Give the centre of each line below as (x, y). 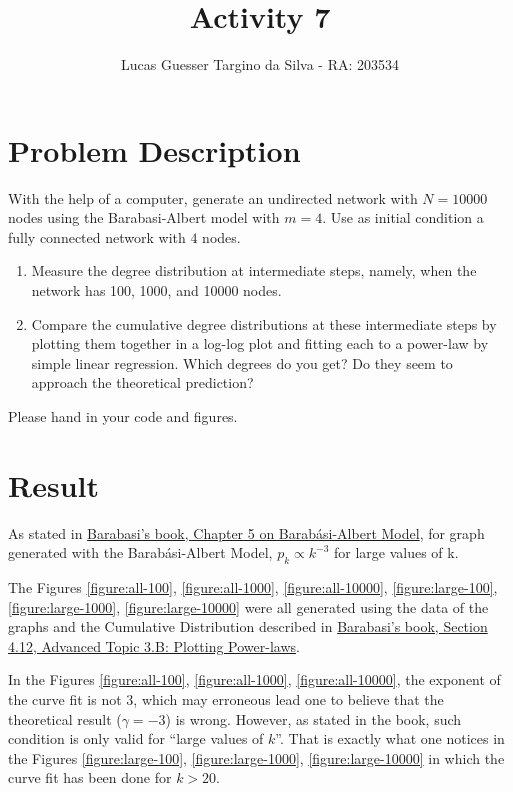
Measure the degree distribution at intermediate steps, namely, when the (254, 270)
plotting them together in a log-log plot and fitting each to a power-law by (260, 343)
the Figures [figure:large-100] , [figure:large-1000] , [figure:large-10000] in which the (256, 757)
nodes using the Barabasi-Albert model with (144, 217)
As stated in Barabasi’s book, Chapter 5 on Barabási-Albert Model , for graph (246, 532)
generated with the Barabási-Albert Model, (140, 552)
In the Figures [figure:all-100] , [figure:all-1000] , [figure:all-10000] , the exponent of (254, 679)
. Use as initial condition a (403, 217)
